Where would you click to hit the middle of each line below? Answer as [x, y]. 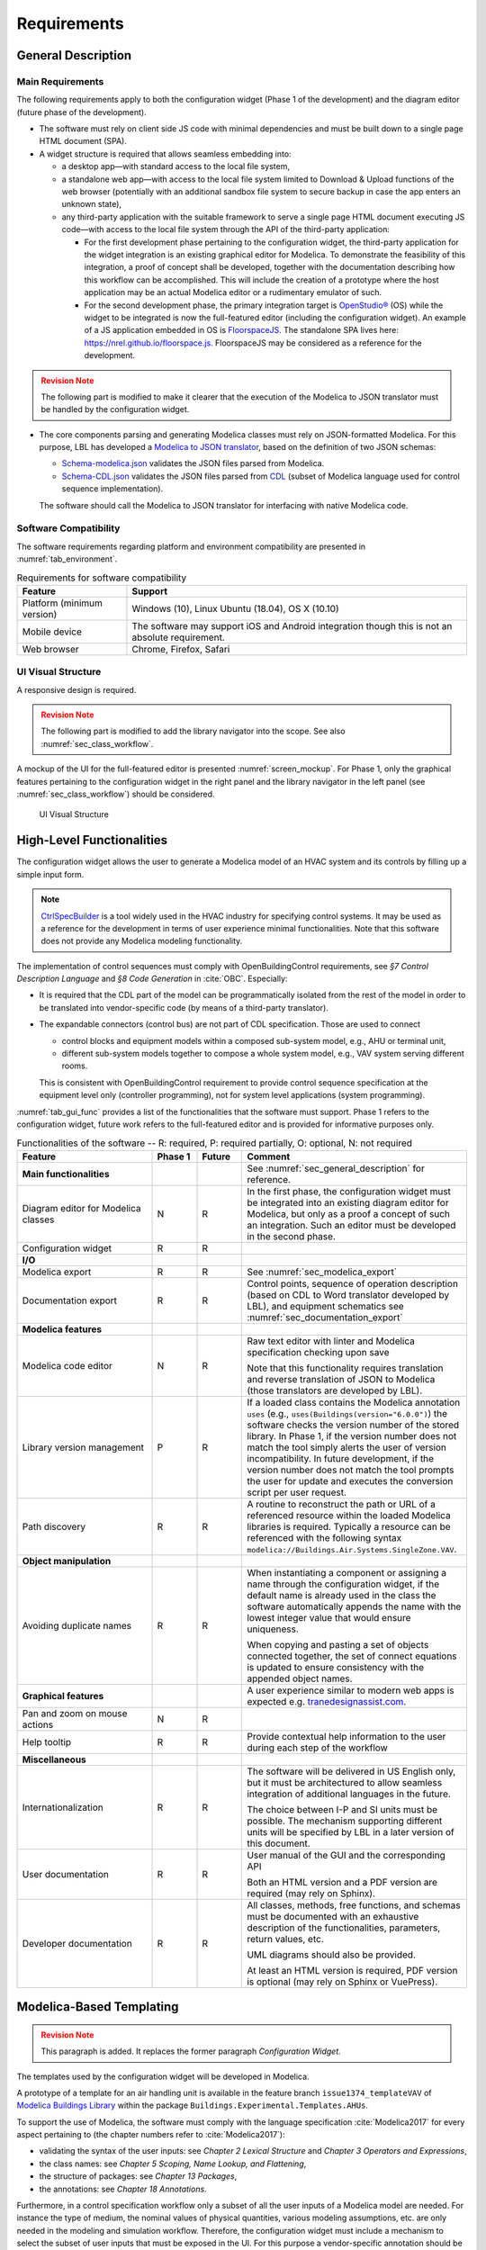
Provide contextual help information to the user [346, 1736]
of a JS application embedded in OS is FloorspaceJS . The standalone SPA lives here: [242, 330]
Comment [269, 1156]
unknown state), [91, 204]
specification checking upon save [319, 1352]
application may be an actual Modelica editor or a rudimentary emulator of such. [233, 292]
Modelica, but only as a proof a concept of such [348, 1213]
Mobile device [52, 632]
